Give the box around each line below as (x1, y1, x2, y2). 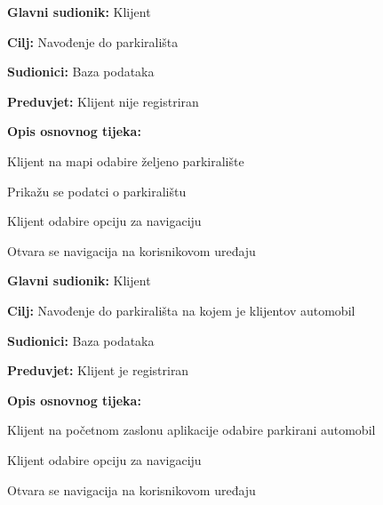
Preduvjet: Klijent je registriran (7, 361, 189, 380)
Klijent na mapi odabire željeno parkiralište (7, 151, 244, 170)
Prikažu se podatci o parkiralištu (7, 181, 187, 200)
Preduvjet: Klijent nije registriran (7, 92, 199, 110)
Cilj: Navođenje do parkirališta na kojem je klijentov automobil (7, 301, 355, 319)
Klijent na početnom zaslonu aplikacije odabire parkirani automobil (7, 421, 376, 439)
